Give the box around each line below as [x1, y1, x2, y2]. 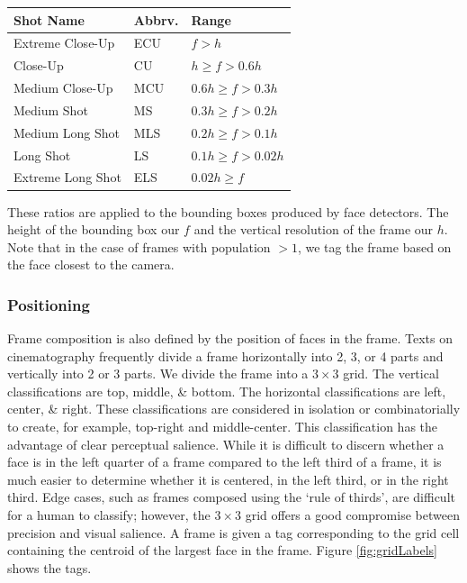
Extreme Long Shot [13, 168, 121, 187]
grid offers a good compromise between [245, 506, 460, 524]
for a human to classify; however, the [7, 506, 211, 524]
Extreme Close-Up [13, 33, 115, 52]
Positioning [7, 293, 90, 315]
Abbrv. [133, 10, 179, 29]
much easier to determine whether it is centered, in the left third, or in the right [7, 469, 449, 488]
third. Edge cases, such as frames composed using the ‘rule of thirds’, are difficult [7, 487, 455, 506]
